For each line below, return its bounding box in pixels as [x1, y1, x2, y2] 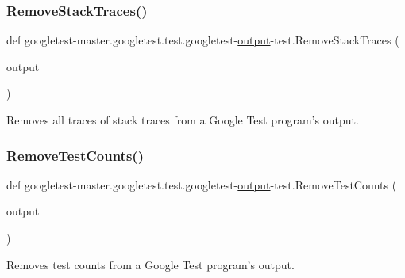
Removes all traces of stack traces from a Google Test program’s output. [6, 112, 359, 128]
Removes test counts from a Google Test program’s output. [6, 256, 295, 272]
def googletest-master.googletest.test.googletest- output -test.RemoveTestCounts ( [6, 176, 397, 192]
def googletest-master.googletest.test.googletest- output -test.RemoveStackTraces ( [6, 32, 399, 48]
